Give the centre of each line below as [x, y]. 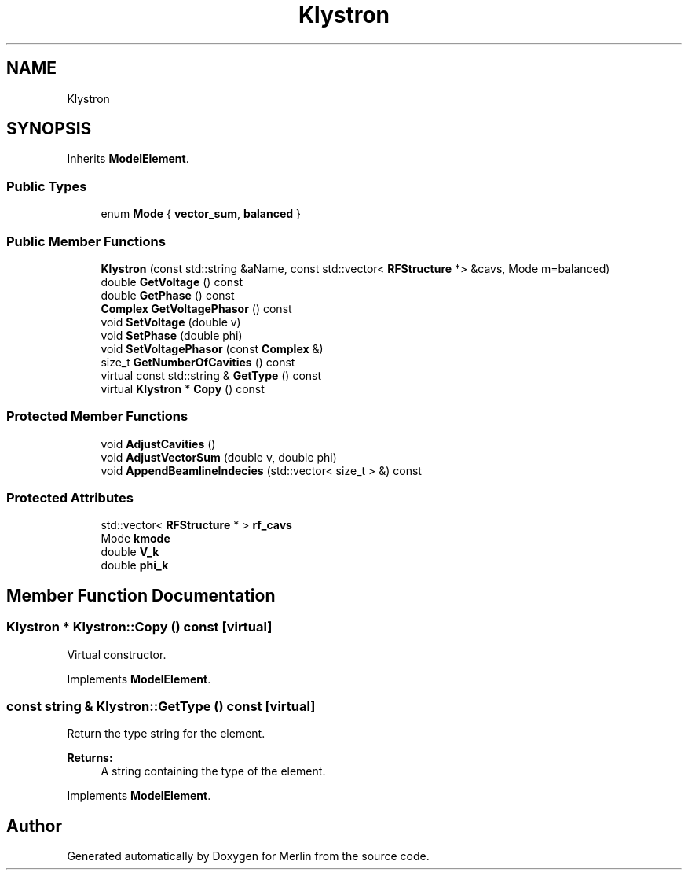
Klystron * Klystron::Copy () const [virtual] [139, 627]
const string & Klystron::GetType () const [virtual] [161, 707]
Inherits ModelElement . [128, 159]
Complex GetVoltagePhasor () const [196, 308]
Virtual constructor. [117, 654]
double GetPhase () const [168, 295]
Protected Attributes [70, 498]
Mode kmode [135, 539]
